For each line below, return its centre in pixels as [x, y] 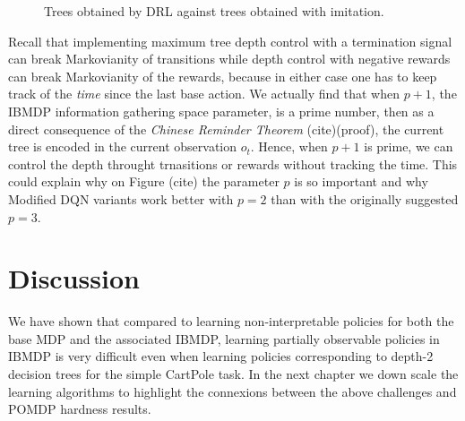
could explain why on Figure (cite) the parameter [144, 181]
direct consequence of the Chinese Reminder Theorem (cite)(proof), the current [226, 129]
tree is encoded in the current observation [123, 146]
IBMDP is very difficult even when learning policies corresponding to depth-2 [221, 356]
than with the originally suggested [365, 198]
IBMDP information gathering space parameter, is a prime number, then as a [221, 111]
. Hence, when [289, 146]
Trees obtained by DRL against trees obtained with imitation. [214, 11]
